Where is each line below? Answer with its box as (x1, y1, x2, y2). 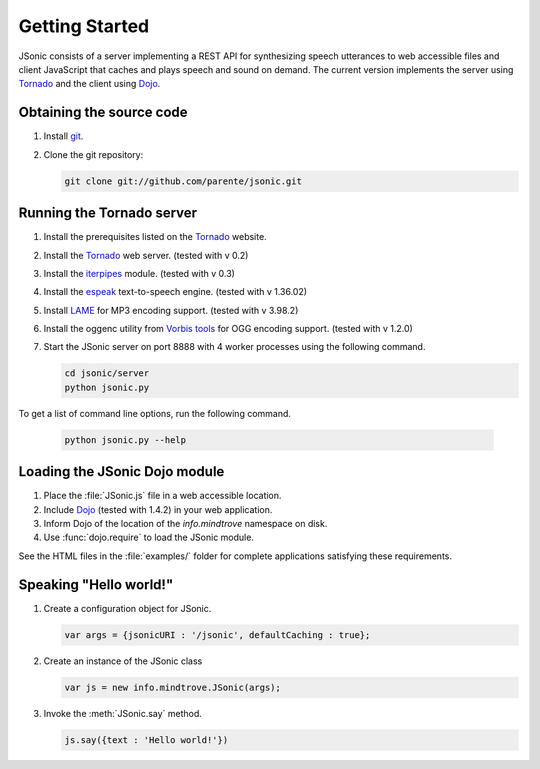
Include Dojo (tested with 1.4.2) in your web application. (43, 503, 273, 515)
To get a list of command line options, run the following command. (18, 407, 292, 419)
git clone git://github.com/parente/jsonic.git (64, 175, 302, 187)
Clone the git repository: (43, 148, 144, 160)
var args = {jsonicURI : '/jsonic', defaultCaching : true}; (64, 629, 371, 640)
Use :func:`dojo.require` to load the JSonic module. (43, 531, 255, 544)
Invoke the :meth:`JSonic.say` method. (43, 707, 202, 719)
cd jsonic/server (64, 368, 150, 379)
